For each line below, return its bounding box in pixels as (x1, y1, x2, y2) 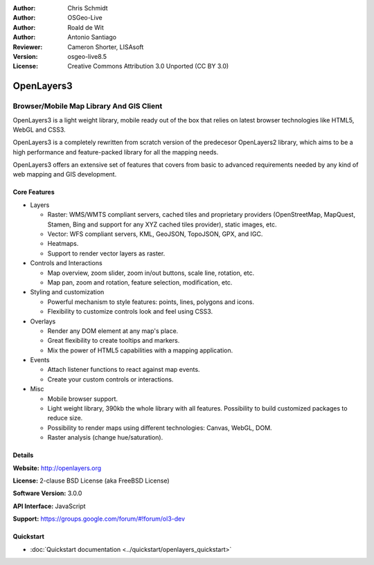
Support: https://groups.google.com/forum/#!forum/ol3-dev (12, 514, 186, 523)
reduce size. (47, 414, 83, 422)
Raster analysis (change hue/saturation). (47, 433, 163, 442)
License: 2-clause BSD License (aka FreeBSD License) (12, 476, 170, 485)
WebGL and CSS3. (12, 125, 66, 134)
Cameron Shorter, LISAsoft (67, 42, 144, 51)
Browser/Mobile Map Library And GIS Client (12, 101, 163, 111)
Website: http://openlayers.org (12, 464, 102, 472)
